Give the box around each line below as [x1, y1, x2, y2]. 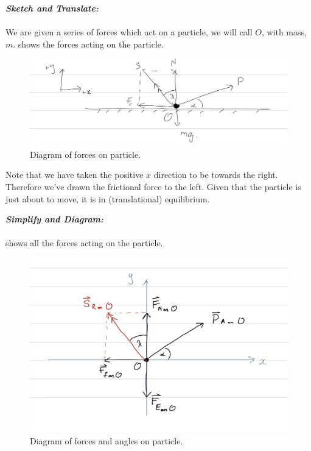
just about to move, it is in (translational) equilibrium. [5, 192, 210, 205]
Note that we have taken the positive [5, 168, 144, 181]
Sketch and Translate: [5, 2, 99, 14]
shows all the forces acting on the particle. [5, 236, 163, 249]
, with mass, [261, 26, 307, 38]
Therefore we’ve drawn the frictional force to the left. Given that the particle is [5, 180, 301, 193]
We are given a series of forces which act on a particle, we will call [5, 26, 253, 38]
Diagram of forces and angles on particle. [30, 434, 183, 447]
